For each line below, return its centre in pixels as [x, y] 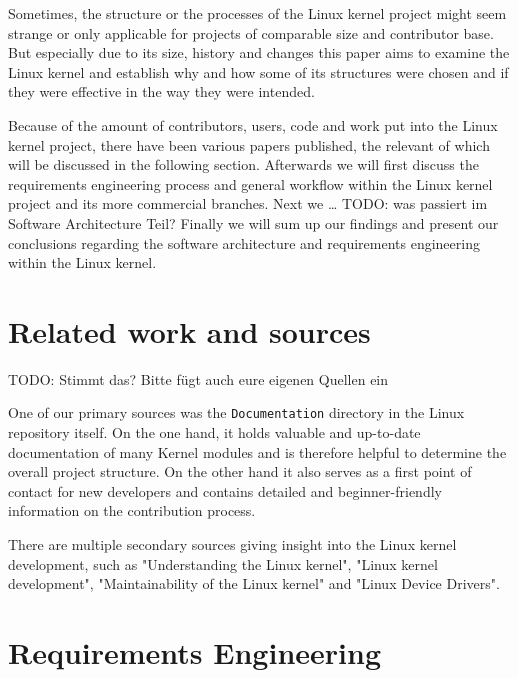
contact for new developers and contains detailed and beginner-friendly [225, 490]
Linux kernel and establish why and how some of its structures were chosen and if [258, 71]
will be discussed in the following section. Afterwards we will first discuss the [243, 164]
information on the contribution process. [132, 510]
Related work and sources [189, 330]
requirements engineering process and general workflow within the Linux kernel [250, 183]
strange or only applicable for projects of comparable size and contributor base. [251, 32]
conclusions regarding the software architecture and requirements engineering [244, 242]
